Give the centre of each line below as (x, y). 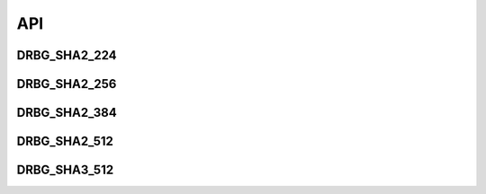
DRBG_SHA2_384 (67, 113)
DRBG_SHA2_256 (67, 84)
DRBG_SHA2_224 (67, 55)
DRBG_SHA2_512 (65, 141)
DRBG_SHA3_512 (65, 170)
